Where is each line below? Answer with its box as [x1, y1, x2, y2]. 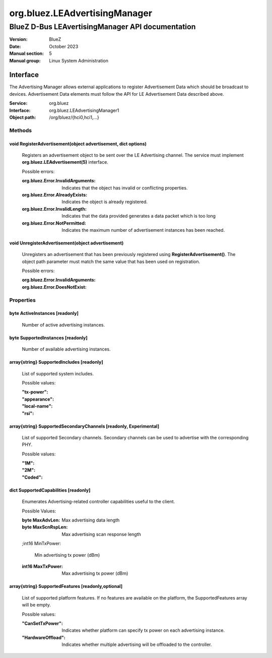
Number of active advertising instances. [22, 321, 105, 327]
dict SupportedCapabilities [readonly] [9, 487, 91, 493]
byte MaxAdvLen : [22, 517, 60, 523]
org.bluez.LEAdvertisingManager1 [49, 107, 119, 113]
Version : [9, 36, 28, 42]
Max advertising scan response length [61, 531, 141, 537]
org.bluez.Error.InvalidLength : [22, 206, 87, 212]
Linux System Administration [49, 57, 108, 63]
